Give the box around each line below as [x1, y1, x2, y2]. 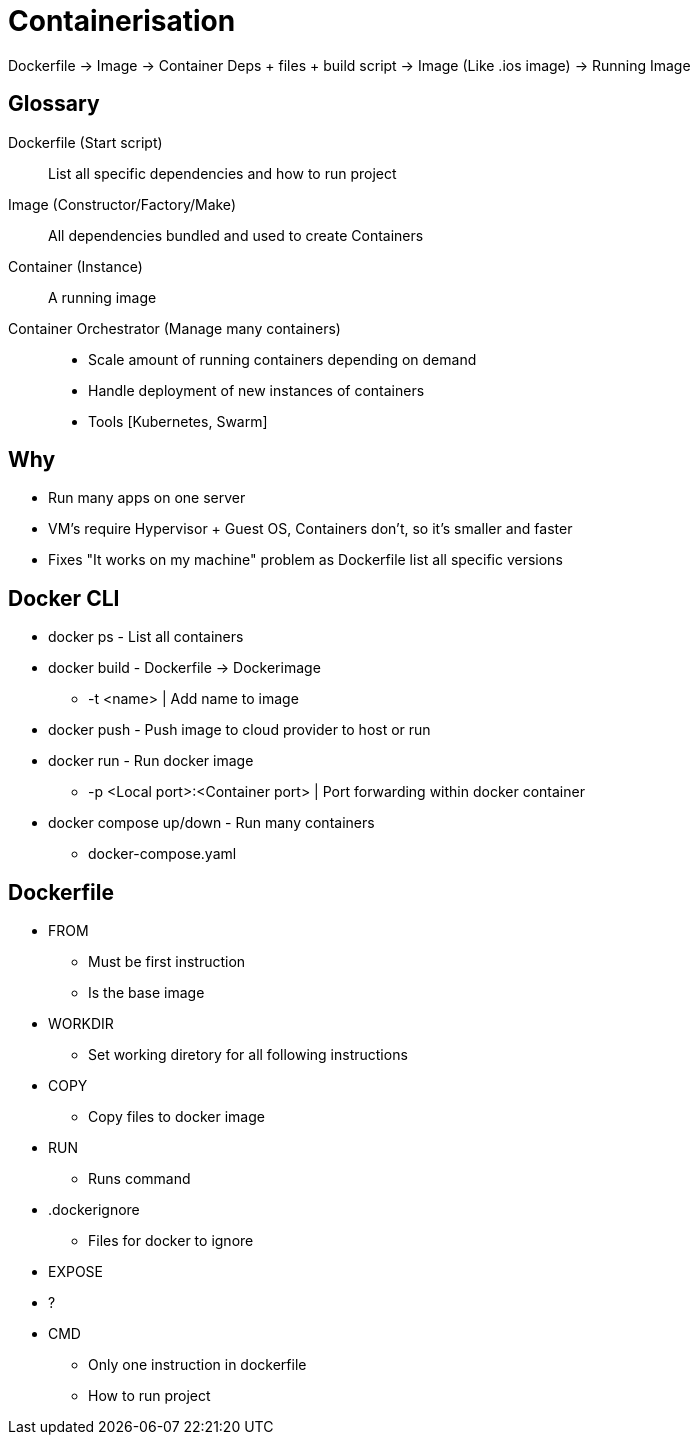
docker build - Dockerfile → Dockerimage [48, 659, 321, 677]
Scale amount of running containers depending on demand [88, 350, 477, 368]
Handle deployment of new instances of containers [88, 381, 425, 399]
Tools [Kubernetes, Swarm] [88, 412, 268, 430]
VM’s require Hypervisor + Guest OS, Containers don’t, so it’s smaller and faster [48, 520, 573, 538]
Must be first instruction [88, 953, 246, 971]
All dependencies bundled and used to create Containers [48, 226, 424, 244]
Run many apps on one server [48, 489, 246, 507]
